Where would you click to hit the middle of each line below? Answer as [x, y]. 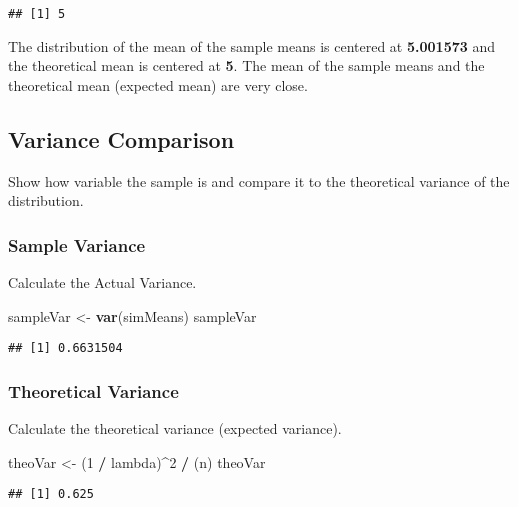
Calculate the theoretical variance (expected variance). [175, 428]
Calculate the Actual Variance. [102, 282]
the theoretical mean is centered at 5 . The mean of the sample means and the [246, 65]
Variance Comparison [121, 138]
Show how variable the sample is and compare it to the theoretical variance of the [259, 180]
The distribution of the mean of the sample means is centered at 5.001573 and [252, 45]
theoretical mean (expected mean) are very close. [158, 84]
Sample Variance [77, 244]
